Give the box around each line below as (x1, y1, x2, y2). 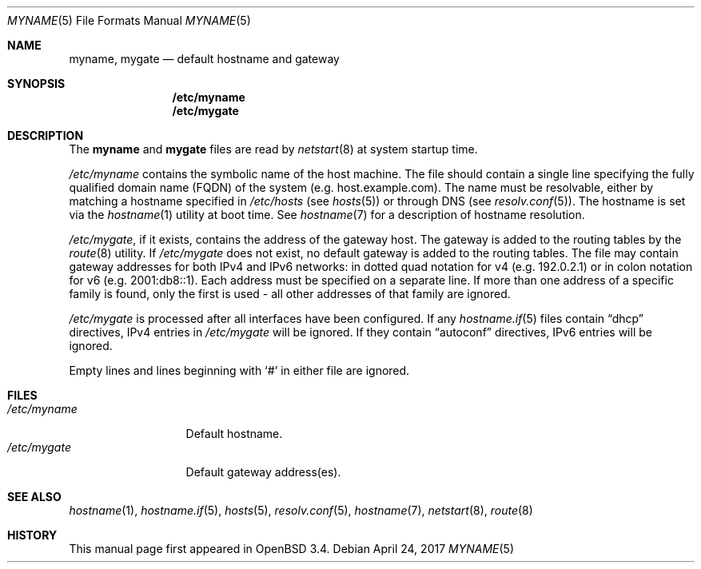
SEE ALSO (7, 490, 62, 503)
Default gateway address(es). (185, 465, 341, 479)
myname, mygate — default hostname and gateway (69, 52, 340, 66)
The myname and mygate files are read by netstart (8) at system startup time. (69, 142, 478, 156)
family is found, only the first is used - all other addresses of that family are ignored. (69, 287, 511, 300)
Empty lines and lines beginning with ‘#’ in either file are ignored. (69, 364, 410, 377)
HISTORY (7, 528, 58, 542)
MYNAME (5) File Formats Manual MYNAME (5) (7, 14, 251, 27)
